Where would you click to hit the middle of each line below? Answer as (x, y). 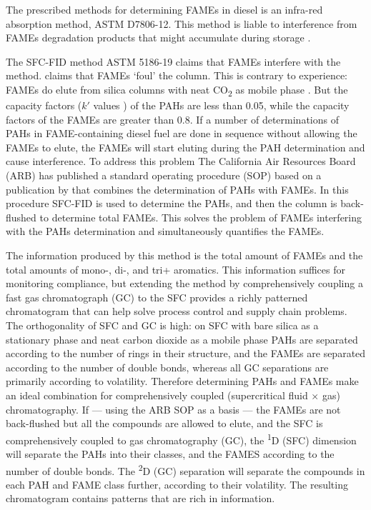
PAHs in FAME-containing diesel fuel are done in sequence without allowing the (182, 133)
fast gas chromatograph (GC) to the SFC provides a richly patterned (157, 297)
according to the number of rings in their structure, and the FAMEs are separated (186, 353)
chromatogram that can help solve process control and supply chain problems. (177, 311)
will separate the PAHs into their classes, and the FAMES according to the (170, 454)
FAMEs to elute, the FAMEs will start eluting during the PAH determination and (185, 147)
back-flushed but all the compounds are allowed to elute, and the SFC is (164, 423)
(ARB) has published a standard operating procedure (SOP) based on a (164, 175)
